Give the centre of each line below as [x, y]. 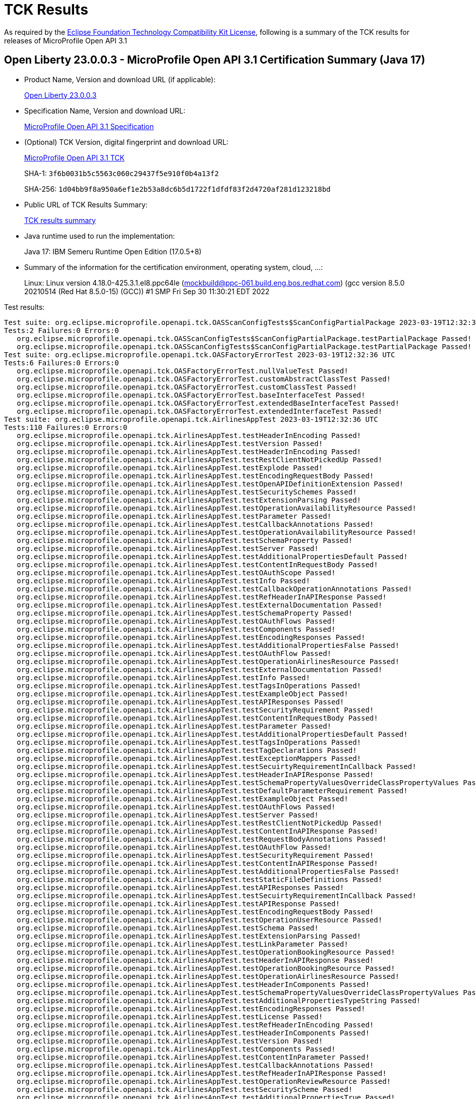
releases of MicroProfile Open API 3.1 [66, 40]
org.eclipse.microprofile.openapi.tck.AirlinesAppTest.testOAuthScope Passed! [176, 572]
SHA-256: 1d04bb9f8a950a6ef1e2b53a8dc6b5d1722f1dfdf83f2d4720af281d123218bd [177, 189]
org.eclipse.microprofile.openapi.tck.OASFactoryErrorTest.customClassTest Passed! [187, 387]
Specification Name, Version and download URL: [105, 111]
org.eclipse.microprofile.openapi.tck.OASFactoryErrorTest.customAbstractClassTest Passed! [204, 379]
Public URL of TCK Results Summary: [86, 204]
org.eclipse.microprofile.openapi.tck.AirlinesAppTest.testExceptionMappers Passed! [189, 758]
